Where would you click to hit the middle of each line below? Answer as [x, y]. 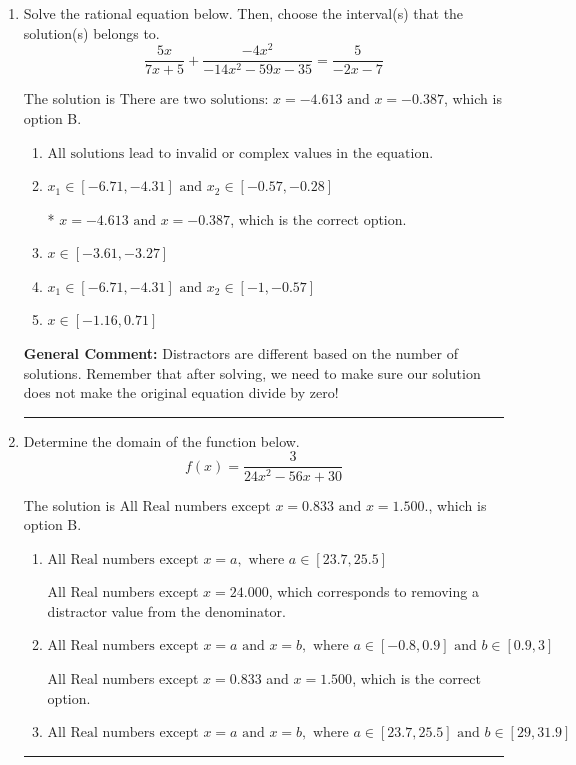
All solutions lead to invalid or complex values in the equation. [240, 153]
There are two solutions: [194, 100]
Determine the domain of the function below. [161, 440]
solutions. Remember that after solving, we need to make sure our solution [252, 372]
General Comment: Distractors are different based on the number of [241, 353]
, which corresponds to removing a [373, 591]
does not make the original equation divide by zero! [181, 392]
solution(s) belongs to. [91, 32]
